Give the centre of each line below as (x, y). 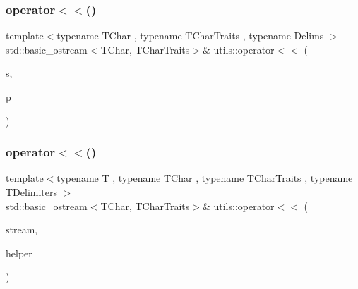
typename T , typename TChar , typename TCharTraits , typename (205, 178)
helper (19, 253)
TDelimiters (32, 192)
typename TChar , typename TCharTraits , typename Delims (190, 36)
